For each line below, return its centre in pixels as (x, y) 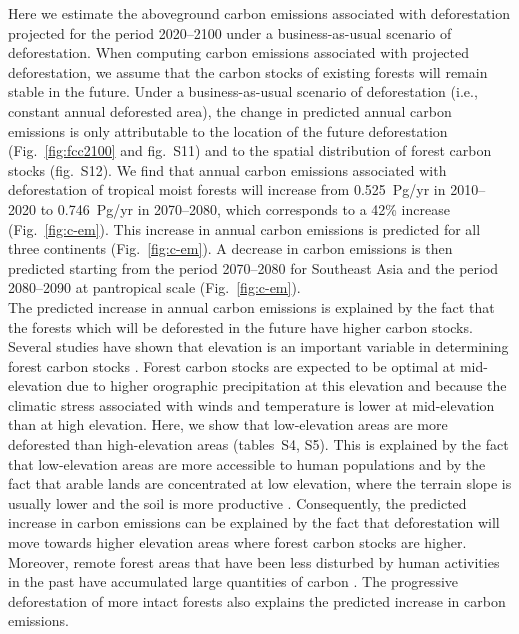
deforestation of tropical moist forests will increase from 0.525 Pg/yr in (227, 189)
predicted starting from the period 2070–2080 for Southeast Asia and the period (253, 267)
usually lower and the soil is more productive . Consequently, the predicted (237, 502)
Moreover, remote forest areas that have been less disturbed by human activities (254, 561)
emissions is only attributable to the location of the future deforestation (228, 130)
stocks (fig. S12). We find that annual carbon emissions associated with (227, 169)
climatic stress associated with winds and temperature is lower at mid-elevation (251, 404)
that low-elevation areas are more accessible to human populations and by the (247, 463)
